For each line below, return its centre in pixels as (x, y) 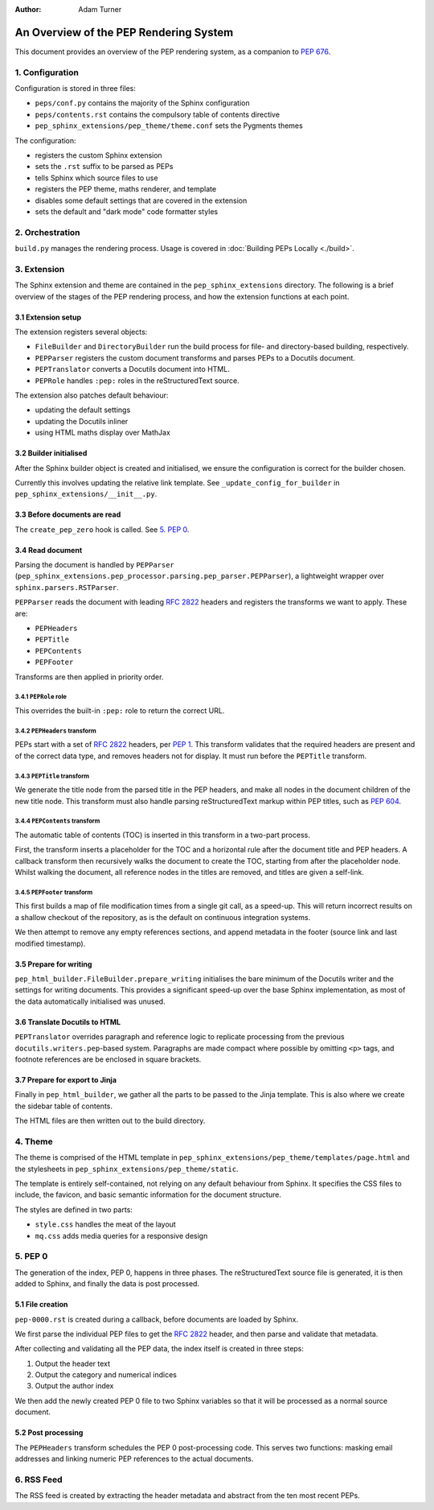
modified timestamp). (50, 943)
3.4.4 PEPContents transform (57, 821)
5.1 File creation (41, 1305)
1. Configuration (47, 72)
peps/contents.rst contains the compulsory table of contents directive (158, 114)
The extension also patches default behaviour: (92, 395)
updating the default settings (83, 410)
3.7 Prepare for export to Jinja (66, 1079)
